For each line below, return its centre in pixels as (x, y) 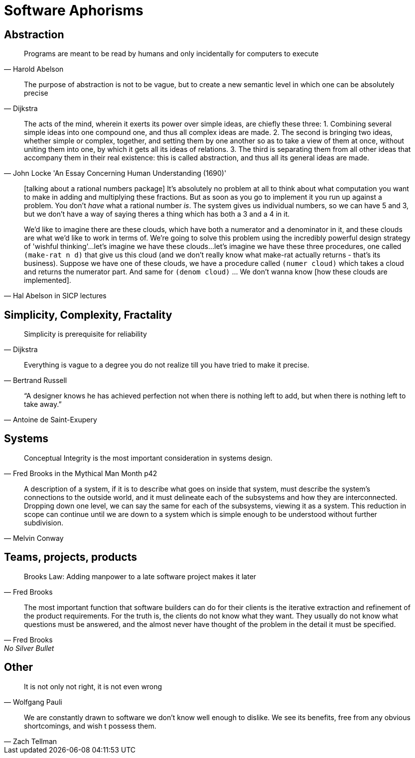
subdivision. (44, 522)
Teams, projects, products (71, 557)
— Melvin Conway (34, 538)
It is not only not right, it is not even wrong (93, 686)
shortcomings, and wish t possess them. (90, 726)
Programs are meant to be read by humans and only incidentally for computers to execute (171, 54)
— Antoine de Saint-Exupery (51, 420)
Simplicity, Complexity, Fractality (88, 315)
